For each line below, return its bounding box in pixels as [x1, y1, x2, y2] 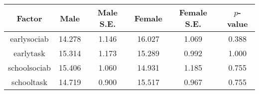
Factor [16, 12, 42, 24]
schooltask [11, 76, 47, 88]
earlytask [13, 47, 45, 59]
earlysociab [10, 33, 49, 44]
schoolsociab [8, 62, 51, 73]
